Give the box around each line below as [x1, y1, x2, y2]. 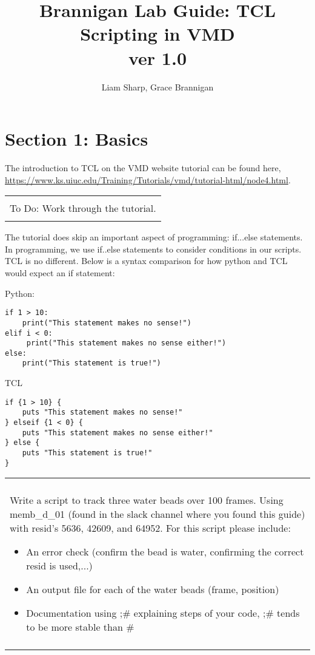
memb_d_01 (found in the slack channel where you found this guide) [10, 507, 305, 521]
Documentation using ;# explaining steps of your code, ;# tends [26, 606, 300, 620]
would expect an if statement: [5, 266, 115, 279]
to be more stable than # [26, 620, 134, 634]
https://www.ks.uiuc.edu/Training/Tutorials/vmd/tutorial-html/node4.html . [5, 173, 291, 186]
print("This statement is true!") [22, 359, 161, 368]
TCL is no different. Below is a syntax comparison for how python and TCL [5, 254, 288, 267]
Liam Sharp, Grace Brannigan [101, 80, 214, 93]
